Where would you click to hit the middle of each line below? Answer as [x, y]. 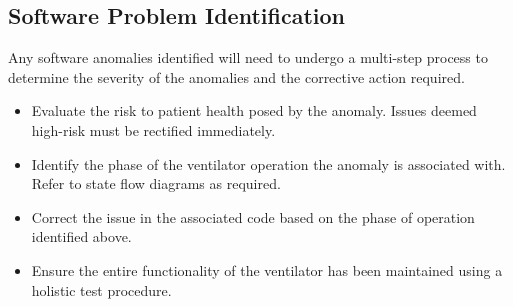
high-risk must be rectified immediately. [153, 129]
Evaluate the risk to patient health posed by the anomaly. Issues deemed [254, 110]
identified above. [81, 236]
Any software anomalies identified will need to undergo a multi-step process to [248, 57]
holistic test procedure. [101, 289]
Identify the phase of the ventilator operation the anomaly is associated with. [268, 163]
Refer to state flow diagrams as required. [156, 183]
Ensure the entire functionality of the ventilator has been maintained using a [267, 269]
